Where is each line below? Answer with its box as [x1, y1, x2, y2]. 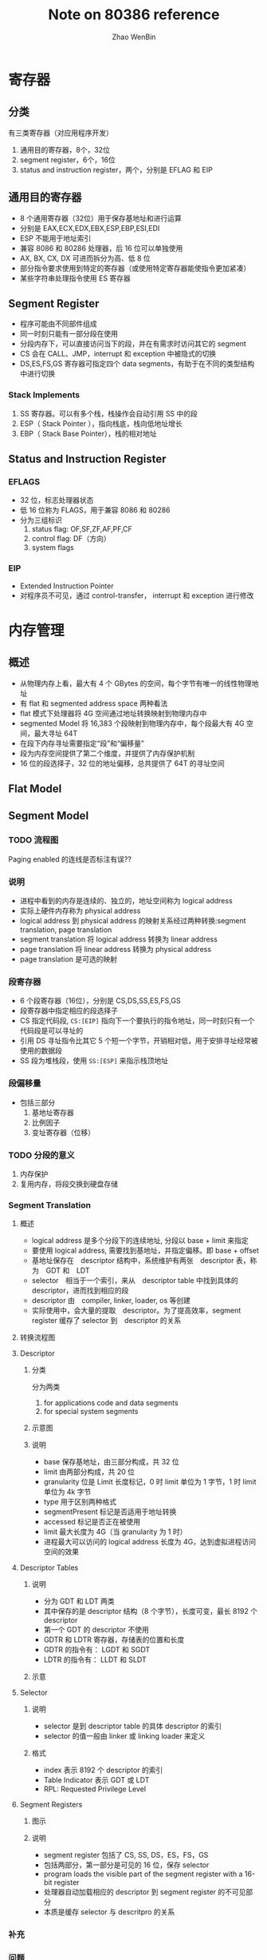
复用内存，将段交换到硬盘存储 [19, 1179, 118, 1189]
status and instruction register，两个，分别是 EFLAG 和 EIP [19, 165, 213, 174]
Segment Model [8, 809, 89, 823]
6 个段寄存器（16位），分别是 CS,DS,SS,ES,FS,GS [19, 996, 181, 1006]
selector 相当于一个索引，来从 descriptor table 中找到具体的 [31, 1276, 238, 1285]
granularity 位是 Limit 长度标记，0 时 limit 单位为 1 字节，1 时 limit [43, 1477, 257, 1487]
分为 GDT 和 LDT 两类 [43, 1596, 115, 1606]
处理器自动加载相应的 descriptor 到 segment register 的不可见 [43, 1887, 246, 1897]
